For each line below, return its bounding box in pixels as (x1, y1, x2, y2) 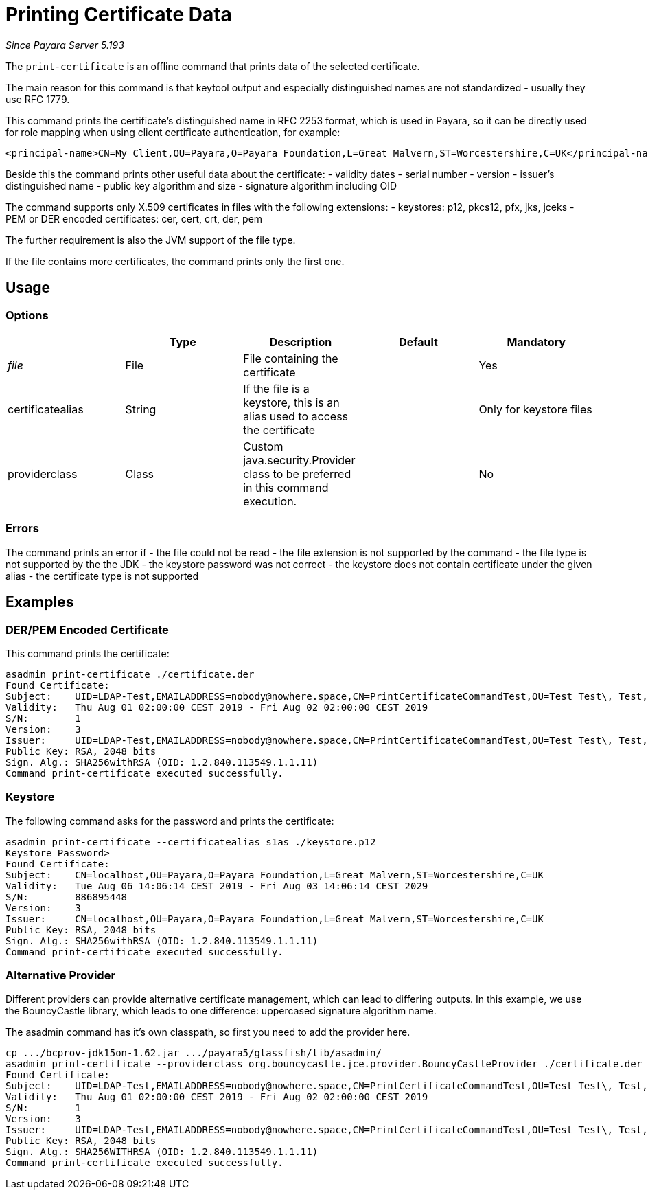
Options (5, 308, 49, 322)
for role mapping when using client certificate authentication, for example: (5, 126, 340, 138)
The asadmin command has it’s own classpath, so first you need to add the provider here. (5, 1026, 410, 1038)
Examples (5, 593, 74, 611)
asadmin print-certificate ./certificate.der (5, 668, 255, 680)
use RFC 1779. (5, 93, 70, 105)
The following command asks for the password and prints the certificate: (5, 815, 334, 827)
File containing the (243, 351, 338, 365)
